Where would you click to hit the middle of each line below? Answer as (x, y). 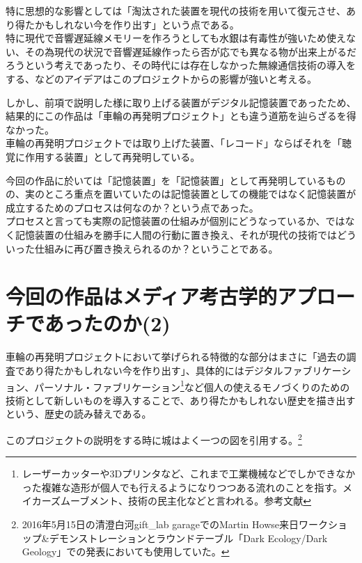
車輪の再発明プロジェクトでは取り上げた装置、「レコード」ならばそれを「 (174, 143)
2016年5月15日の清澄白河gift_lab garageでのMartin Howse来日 (160, 524)
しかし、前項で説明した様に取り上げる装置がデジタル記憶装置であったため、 (181, 102)
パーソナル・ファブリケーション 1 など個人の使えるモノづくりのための (192, 386)
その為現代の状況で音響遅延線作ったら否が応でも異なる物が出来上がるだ (190, 51)
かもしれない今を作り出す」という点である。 (137, 24)
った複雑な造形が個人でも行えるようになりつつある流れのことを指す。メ (187, 487)
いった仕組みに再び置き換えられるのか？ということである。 (142, 248)
